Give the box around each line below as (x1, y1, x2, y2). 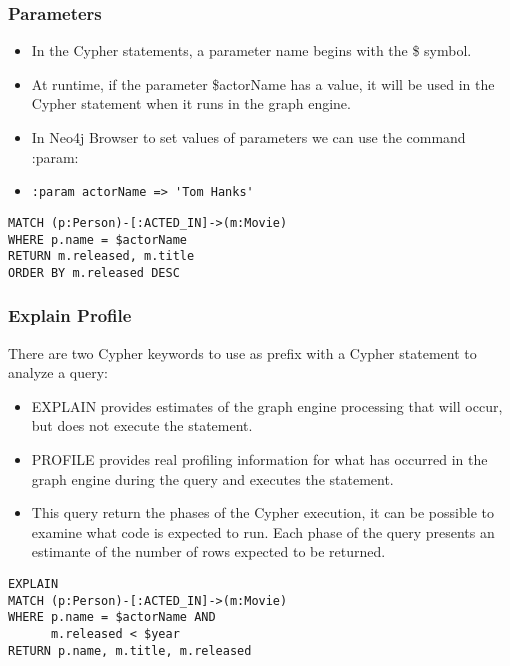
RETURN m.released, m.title (8, 249, 195, 264)
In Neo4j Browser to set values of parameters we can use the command (31, 127, 466, 147)
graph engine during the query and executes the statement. (31, 468, 394, 489)
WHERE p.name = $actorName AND (8, 610, 216, 625)
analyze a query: (8, 362, 108, 383)
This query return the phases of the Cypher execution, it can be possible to (31, 502, 494, 523)
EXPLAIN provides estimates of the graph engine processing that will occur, (31, 395, 503, 416)
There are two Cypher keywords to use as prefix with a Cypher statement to (8, 342, 477, 363)
